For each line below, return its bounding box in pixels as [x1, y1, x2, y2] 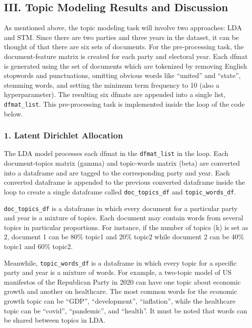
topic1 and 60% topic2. [4, 241, 73, 251]
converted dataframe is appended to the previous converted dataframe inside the [4, 177, 245, 187]
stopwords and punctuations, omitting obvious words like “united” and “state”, [4, 70, 241, 80]
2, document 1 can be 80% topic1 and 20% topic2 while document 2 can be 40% [4, 232, 244, 242]
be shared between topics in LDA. [4, 315, 105, 325]
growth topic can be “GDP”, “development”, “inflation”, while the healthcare [4, 295, 236, 306]
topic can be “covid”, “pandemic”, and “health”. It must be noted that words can [4, 305, 247, 315]
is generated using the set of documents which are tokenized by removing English [4, 60, 247, 71]
